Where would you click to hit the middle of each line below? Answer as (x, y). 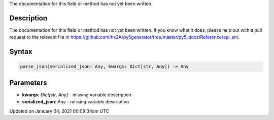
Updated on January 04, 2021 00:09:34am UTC (59, 111)
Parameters (28, 82)
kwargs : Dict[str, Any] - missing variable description (77, 95)
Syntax (21, 52)
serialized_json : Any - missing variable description (76, 102)
